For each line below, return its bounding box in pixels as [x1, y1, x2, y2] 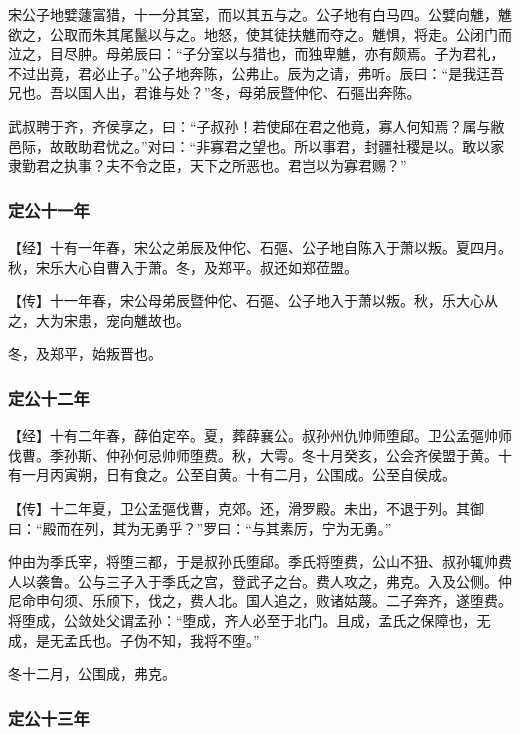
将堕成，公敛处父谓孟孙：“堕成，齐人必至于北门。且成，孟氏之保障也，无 [8, 609, 491, 630]
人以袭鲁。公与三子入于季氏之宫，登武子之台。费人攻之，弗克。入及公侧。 [8, 570, 498, 591]
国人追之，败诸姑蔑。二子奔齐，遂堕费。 [245, 590, 512, 611]
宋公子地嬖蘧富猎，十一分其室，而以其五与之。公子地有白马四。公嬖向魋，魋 [8, 4, 512, 24]
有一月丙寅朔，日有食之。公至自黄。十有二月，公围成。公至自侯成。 [8, 464, 456, 485]
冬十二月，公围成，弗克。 [8, 663, 176, 684]
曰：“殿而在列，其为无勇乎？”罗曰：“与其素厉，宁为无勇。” [8, 517, 392, 538]
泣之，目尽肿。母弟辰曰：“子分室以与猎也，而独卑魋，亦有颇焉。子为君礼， [8, 43, 505, 64]
